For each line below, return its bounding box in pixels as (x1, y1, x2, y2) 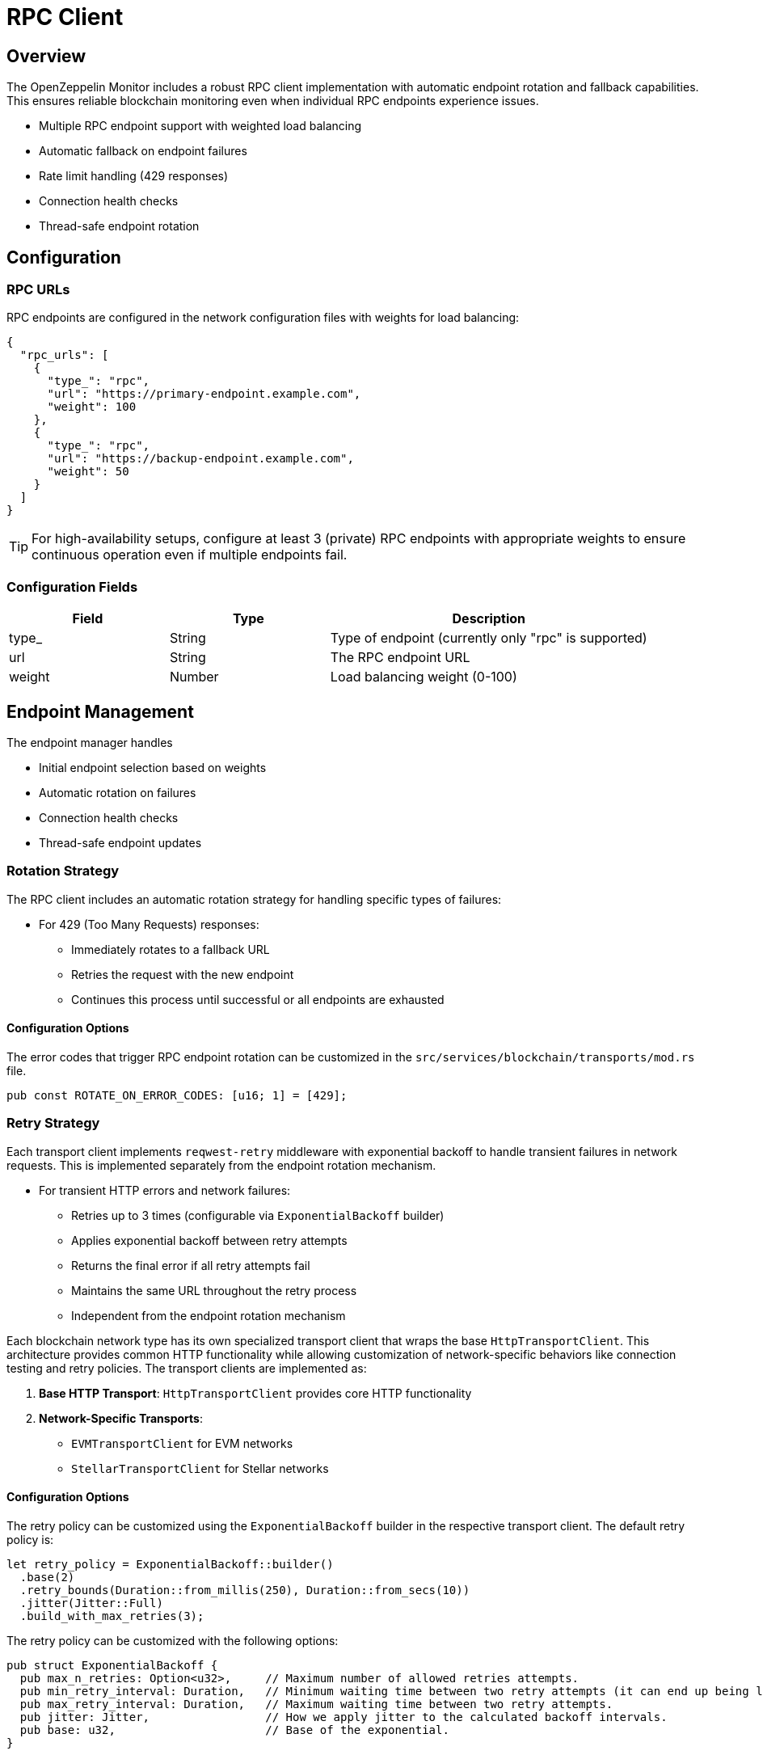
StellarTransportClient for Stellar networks (71, 1461, 329, 1475)
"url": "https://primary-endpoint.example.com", (47, 387, 361, 401)
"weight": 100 (47, 400, 137, 414)
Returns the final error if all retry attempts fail (71, 1258, 310, 1272)
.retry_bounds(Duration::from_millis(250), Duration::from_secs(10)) (19, 1583, 470, 1597)
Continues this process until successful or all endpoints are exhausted (71, 992, 445, 1006)
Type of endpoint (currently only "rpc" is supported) (330, 630, 647, 647)
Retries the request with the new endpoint (71, 967, 294, 981)
